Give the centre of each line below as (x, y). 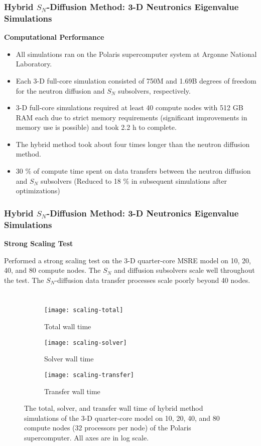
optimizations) (38, 191)
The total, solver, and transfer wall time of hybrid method (114, 408)
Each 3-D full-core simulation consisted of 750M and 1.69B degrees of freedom (136, 80)
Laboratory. (34, 64)
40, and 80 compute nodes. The (52, 270)
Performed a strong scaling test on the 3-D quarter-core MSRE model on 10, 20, (128, 260)
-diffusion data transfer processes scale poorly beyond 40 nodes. (153, 280)
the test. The (24, 280)
